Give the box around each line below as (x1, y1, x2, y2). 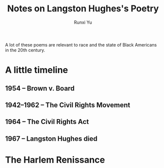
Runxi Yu (74, 19, 92, 25)
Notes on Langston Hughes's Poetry (7, 3, 159, 14)
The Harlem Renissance (5, 154, 105, 166)
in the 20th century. (5, 47, 45, 53)
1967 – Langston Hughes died (5, 134, 98, 143)
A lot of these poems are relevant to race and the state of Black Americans (5, 42, 157, 47)
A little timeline (5, 65, 68, 76)
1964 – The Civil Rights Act (5, 118, 89, 126)
